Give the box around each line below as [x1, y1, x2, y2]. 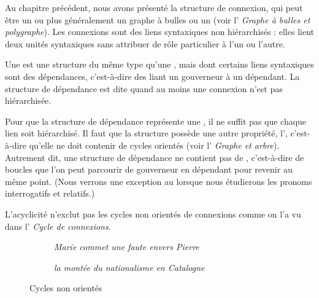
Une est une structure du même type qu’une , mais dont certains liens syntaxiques [5, 58, 314, 71]
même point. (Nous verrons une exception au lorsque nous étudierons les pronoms [5, 174, 312, 187]
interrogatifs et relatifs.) [5, 187, 95, 200]
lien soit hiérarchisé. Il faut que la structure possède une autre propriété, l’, [5, 127, 288, 139]
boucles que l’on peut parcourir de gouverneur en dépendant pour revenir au [5, 163, 293, 176]
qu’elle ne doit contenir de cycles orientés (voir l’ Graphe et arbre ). [29, 138, 280, 151]
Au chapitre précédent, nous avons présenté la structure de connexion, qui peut [5, 1, 303, 14]
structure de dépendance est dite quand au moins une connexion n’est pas [5, 82, 283, 95]
